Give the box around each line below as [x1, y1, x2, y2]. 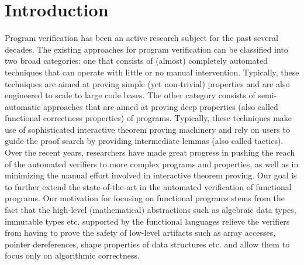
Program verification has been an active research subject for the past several [5, 32, 278, 44]
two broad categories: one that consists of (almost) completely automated [5, 54, 268, 67]
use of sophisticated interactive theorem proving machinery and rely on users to [5, 123, 290, 135]
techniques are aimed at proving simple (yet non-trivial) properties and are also [5, 77, 290, 90]
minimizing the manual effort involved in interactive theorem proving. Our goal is [5, 169, 297, 181]
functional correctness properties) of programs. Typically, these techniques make [5, 112, 292, 124]
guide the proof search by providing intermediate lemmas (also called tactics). [5, 135, 284, 147]
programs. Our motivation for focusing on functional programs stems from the [5, 192, 285, 204]
